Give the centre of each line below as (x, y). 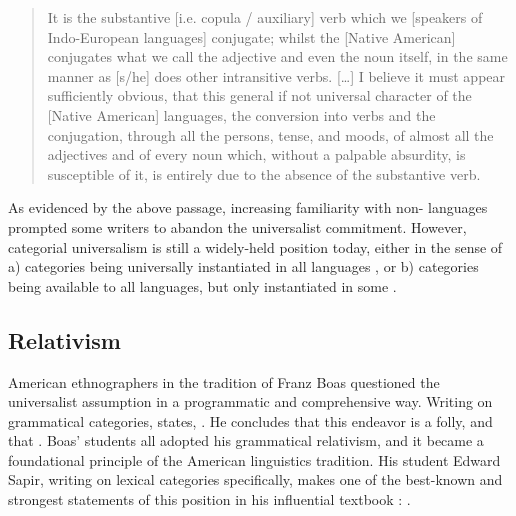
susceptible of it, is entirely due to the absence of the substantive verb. (264, 173)
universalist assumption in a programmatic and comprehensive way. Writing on (250, 401)
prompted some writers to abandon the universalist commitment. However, (237, 226)
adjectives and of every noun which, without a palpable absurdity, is (256, 154)
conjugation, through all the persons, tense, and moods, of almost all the (270, 134)
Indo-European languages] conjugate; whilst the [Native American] (251, 36)
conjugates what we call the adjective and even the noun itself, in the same (277, 56)
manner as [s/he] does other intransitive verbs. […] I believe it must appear (276, 75)
